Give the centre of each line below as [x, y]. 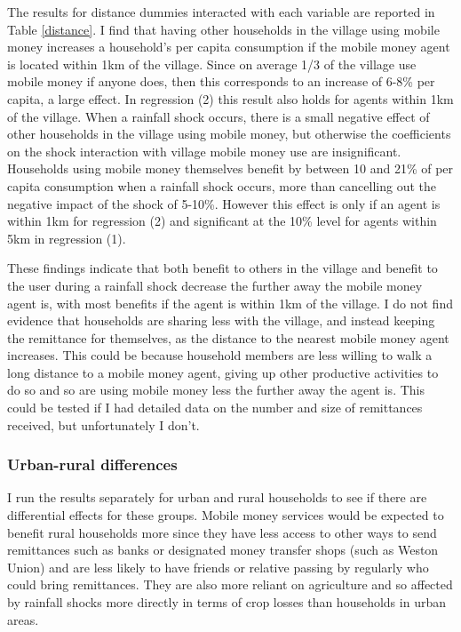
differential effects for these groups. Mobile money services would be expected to [226, 515]
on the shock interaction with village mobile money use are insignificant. [204, 151]
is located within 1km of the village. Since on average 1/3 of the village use [212, 64]
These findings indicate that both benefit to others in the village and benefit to [223, 268]
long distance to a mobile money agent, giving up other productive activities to [223, 372]
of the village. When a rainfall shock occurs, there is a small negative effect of [219, 116]
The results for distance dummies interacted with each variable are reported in [221, 12]
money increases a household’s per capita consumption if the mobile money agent [229, 47]
